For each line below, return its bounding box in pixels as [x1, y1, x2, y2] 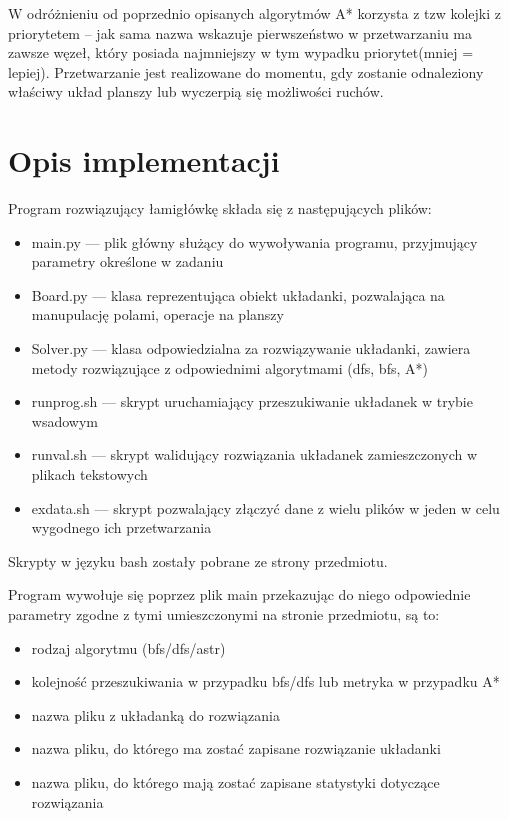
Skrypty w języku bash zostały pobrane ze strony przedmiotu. [8, 550, 388, 571]
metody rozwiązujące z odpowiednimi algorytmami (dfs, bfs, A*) [31, 357, 428, 378]
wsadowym [31, 410, 98, 431]
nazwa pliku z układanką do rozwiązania [31, 704, 281, 725]
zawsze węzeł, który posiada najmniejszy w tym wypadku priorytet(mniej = [8, 42, 474, 63]
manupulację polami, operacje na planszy [31, 304, 284, 325]
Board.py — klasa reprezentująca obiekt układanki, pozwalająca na [31, 284, 445, 305]
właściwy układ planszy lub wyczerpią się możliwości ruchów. [8, 81, 384, 102]
